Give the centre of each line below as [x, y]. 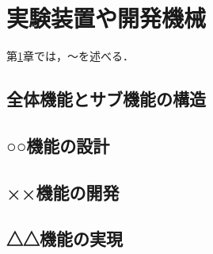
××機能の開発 [63, 192]
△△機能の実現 [65, 239]
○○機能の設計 [58, 145]
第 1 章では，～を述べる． [70, 56]
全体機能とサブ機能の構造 [106, 99]
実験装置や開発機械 [106, 18]
